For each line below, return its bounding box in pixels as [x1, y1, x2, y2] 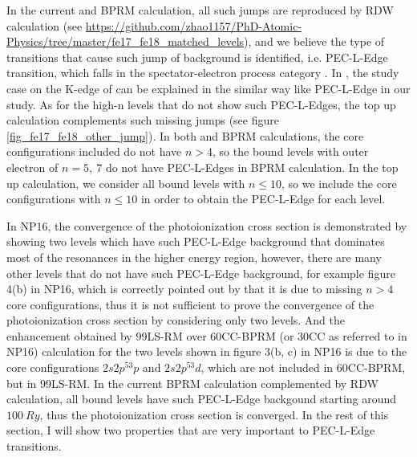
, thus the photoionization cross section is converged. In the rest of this [39, 406, 389, 422]
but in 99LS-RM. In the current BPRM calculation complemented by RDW [6, 374, 379, 391]
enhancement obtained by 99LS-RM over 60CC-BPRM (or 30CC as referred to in [6, 327, 407, 344]
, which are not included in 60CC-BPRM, [200, 359, 406, 376]
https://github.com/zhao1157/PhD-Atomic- [85, 17, 302, 34]
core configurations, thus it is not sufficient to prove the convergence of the [6, 296, 374, 312]
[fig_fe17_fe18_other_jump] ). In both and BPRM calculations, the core [6, 127, 364, 144]
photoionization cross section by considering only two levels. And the [6, 312, 346, 328]
